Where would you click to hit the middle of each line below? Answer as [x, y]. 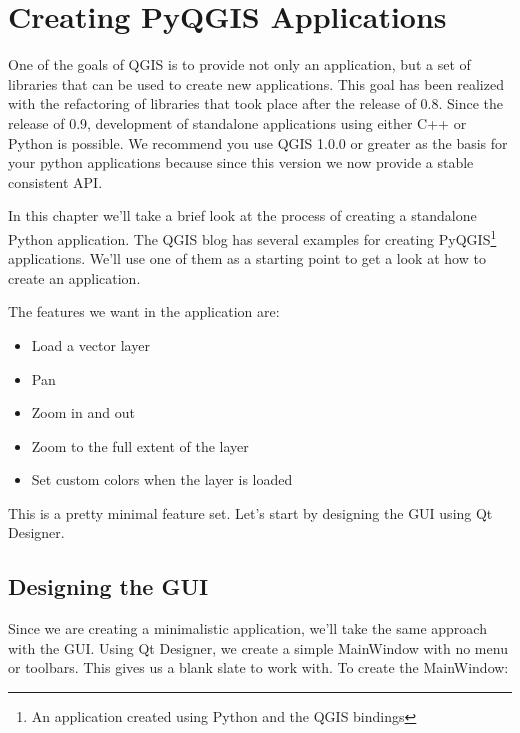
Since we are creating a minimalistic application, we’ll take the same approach [247, 628]
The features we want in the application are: [144, 311]
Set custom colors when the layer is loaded [162, 479]
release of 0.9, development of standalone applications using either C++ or [237, 122]
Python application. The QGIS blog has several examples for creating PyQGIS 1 [252, 237]
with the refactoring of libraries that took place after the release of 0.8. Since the [256, 103]
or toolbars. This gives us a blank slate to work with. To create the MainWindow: [258, 667]
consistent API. [55, 181]
